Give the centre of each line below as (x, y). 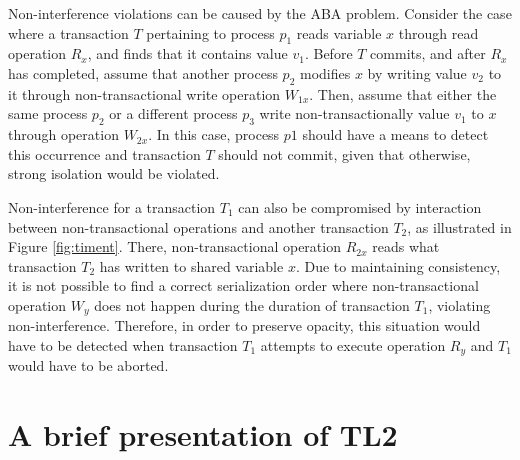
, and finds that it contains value (187, 53)
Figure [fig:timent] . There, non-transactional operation (174, 246)
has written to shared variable (191, 265)
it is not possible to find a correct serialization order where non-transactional (243, 285)
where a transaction (68, 32)
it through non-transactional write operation (144, 93)
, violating (459, 304)
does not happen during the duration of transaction (252, 304)
